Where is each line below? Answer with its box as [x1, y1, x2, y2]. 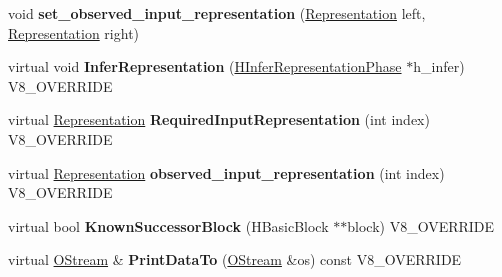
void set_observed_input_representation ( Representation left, [8, 3, 426, 23]
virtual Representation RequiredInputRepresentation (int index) [8, 109, 430, 130]
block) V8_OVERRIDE [347, 215, 495, 236]
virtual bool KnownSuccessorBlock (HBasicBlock [8, 215, 329, 236]
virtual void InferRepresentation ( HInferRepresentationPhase [8, 56, 402, 77]
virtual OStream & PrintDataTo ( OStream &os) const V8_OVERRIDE [8, 249, 462, 270]
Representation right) [8, 22, 140, 43]
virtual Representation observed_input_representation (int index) [8, 162, 445, 183]
